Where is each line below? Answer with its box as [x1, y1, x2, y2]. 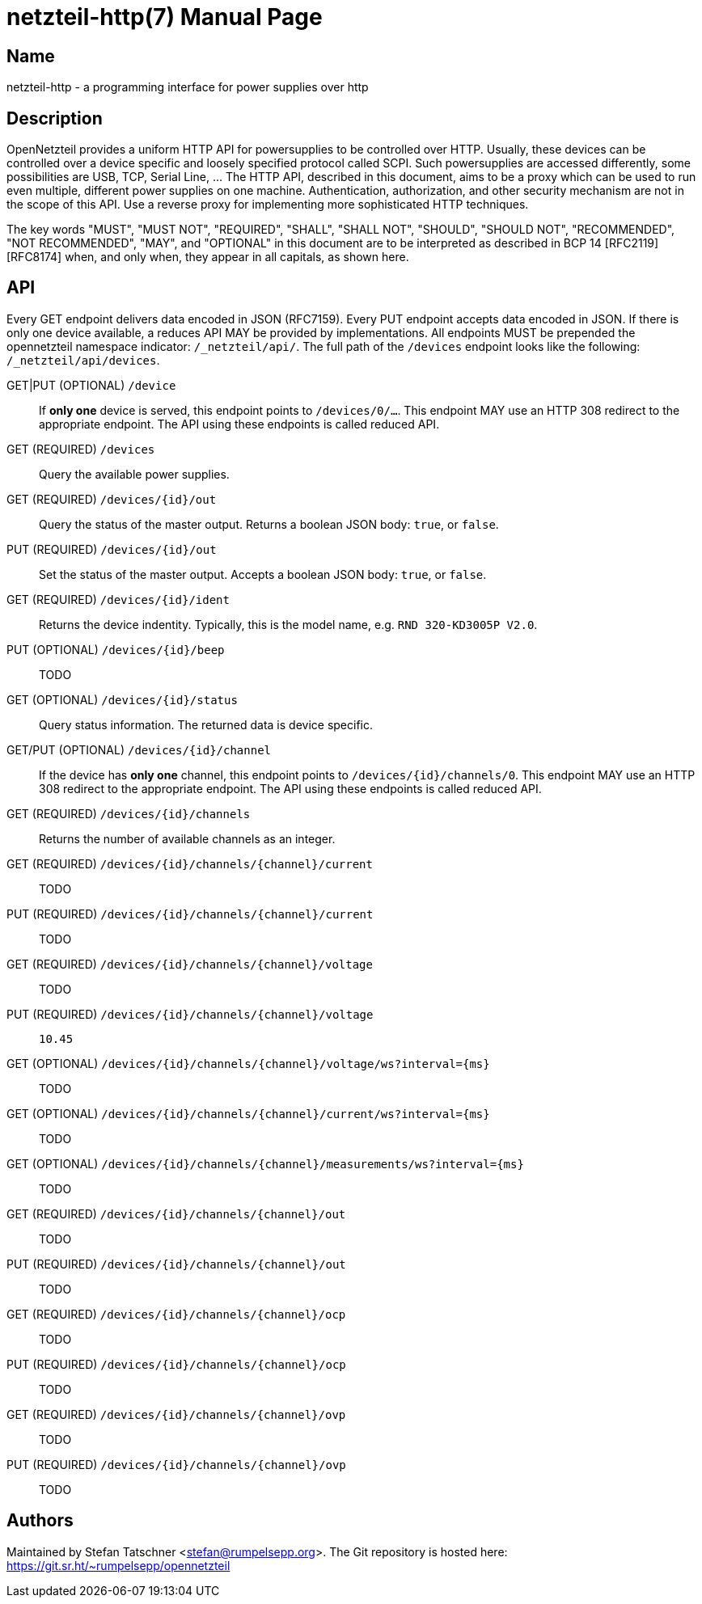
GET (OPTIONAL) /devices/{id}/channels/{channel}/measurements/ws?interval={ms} [6, 1156, 524, 1171]
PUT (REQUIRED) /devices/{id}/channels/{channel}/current [6, 906, 374, 921]
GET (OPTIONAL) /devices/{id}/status [6, 692, 238, 707]
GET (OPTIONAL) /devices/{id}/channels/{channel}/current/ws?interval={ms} [6, 1106, 490, 1121]
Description [6, 108, 103, 129]
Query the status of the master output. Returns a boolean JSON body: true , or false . [39, 517, 499, 531]
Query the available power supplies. [39, 466, 230, 481]
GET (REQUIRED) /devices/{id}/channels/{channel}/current [6, 856, 373, 871]
